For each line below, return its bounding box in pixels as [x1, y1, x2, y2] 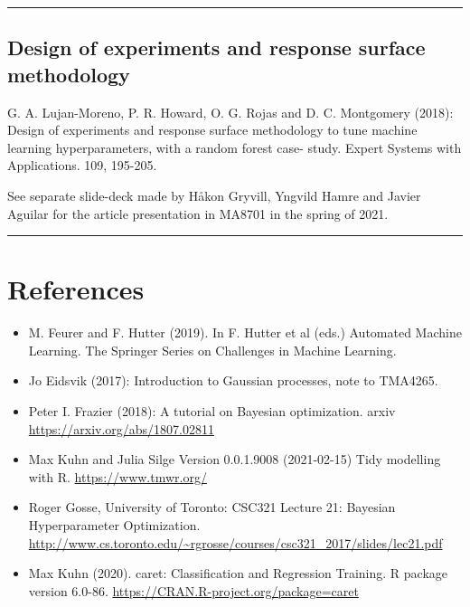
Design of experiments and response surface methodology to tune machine [7, 120, 418, 139]
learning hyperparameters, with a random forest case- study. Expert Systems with [7, 138, 462, 156]
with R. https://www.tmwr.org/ [28, 467, 207, 486]
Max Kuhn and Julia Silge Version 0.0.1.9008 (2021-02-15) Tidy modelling [28, 450, 441, 469]
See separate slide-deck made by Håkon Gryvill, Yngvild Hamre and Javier [7, 185, 421, 204]
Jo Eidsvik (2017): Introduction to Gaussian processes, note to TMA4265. [28, 371, 438, 390]
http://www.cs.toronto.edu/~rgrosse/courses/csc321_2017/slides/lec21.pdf [28, 533, 443, 552]
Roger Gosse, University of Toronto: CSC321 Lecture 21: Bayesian [28, 498, 396, 517]
